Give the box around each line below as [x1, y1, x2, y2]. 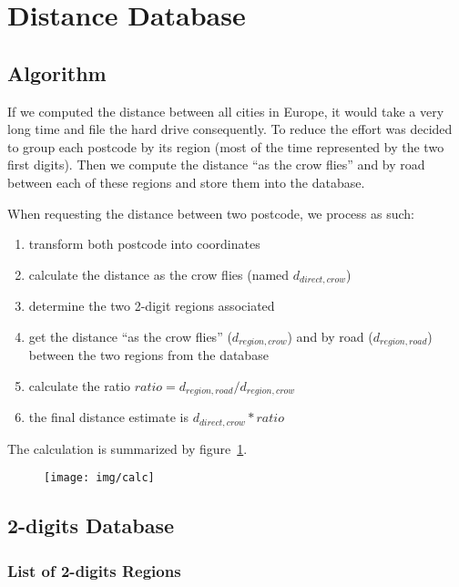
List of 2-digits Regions [7, 559, 181, 582]
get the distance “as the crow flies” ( [28, 326, 232, 345]
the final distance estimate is [28, 407, 189, 427]
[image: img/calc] [44, 471, 155, 485]
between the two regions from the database [28, 345, 269, 365]
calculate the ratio [28, 376, 131, 395]
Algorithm [7, 58, 107, 87]
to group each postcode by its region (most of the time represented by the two [7, 137, 444, 156]
